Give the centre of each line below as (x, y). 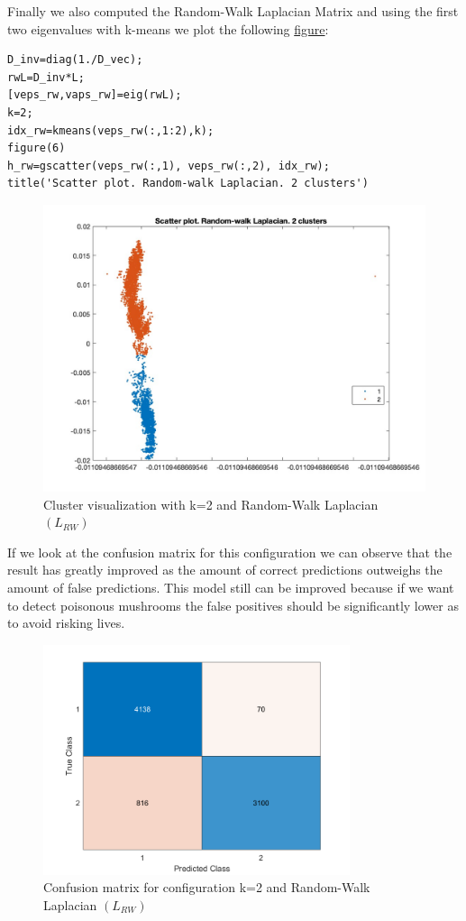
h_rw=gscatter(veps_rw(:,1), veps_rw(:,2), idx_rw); (169, 166)
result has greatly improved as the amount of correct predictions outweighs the (225, 570)
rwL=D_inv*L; (46, 77)
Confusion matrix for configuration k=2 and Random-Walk (207, 887)
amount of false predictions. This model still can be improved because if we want (231, 587)
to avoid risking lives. (66, 623)
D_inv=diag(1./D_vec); (75, 60)
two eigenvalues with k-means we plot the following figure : (168, 28)
